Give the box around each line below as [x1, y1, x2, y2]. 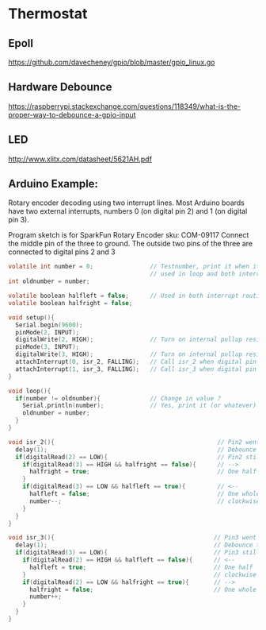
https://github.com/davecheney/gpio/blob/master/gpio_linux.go [8, 57, 215, 67]
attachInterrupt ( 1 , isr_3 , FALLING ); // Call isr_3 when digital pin [15, 365, 257, 373]
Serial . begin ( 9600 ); [15, 321, 83, 329]
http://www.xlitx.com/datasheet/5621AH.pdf [8, 154, 153, 164]
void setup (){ [8, 313, 55, 322]
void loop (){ [8, 387, 51, 395]
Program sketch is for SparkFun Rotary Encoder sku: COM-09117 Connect [8, 230, 249, 240]
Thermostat [8, 5, 88, 23]
